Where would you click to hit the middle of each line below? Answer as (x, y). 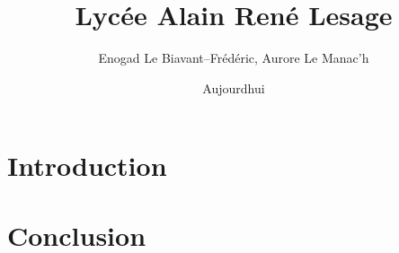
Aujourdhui (234, 87)
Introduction (87, 165)
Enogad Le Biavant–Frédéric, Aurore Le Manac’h (234, 58)
